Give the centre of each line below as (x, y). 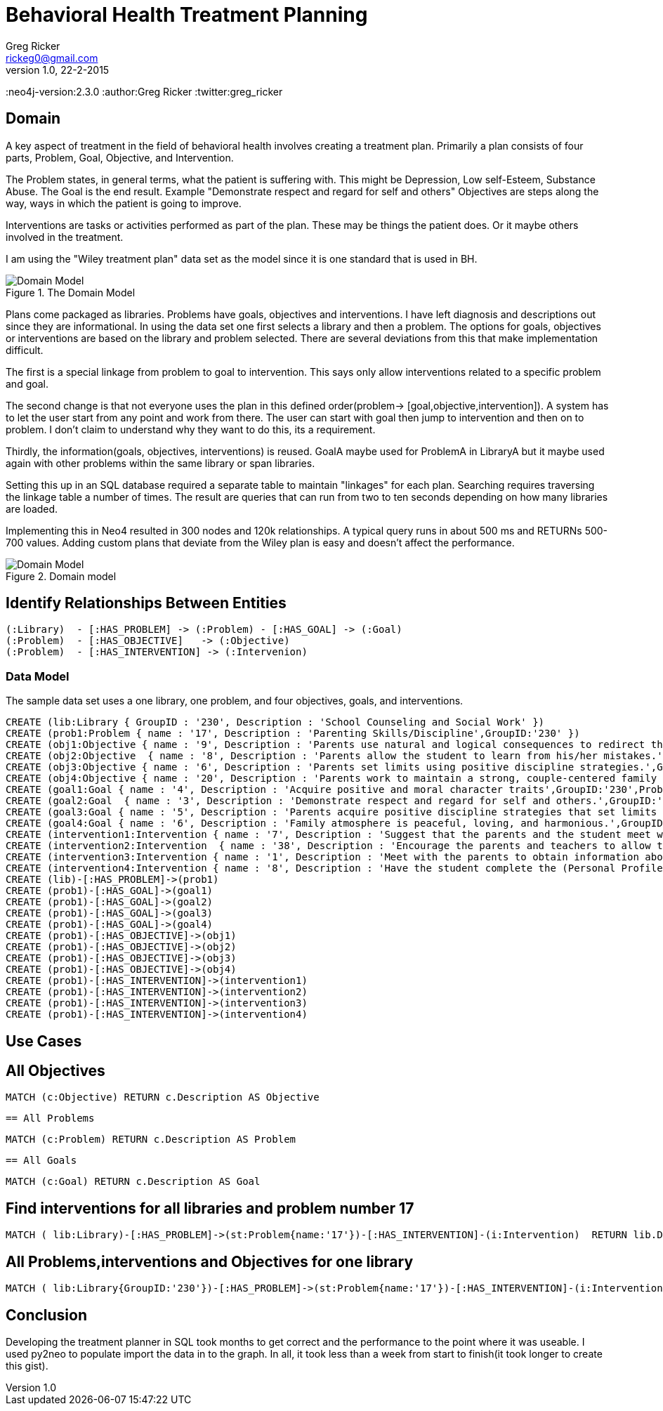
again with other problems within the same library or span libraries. (160, 463)
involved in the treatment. (65, 237)
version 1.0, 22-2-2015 (58, 70)
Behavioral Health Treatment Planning (187, 15)
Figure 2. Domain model (61, 576)
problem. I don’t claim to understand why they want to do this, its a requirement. (191, 429)
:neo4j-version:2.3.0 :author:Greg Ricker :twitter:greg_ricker (144, 91)
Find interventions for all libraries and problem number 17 (210, 1208)
